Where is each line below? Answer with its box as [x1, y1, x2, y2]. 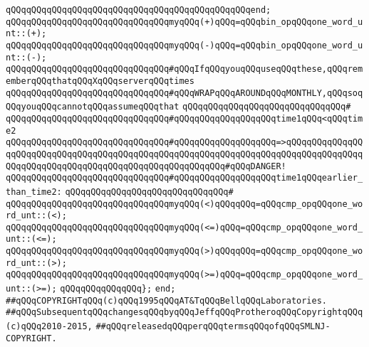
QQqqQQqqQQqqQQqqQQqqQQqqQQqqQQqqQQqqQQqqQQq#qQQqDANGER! [6, 161, 286, 171]
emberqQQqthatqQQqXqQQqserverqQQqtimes [6, 75, 194, 86]
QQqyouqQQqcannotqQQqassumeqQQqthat [6, 102, 180, 112]
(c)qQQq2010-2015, [6, 321, 93, 332]
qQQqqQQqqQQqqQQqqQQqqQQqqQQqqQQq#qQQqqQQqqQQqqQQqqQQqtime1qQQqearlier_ [6, 173, 363, 183]
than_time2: [6, 186, 62, 197]
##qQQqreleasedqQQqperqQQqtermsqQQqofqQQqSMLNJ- [95, 321, 331, 332]
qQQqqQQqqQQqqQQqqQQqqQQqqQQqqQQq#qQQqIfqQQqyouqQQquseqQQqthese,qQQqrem [6, 64, 363, 75]
